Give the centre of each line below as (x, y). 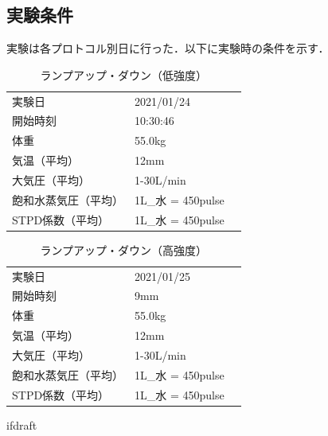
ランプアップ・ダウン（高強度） (124, 249)
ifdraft (22, 424)
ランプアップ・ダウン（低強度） (124, 74)
